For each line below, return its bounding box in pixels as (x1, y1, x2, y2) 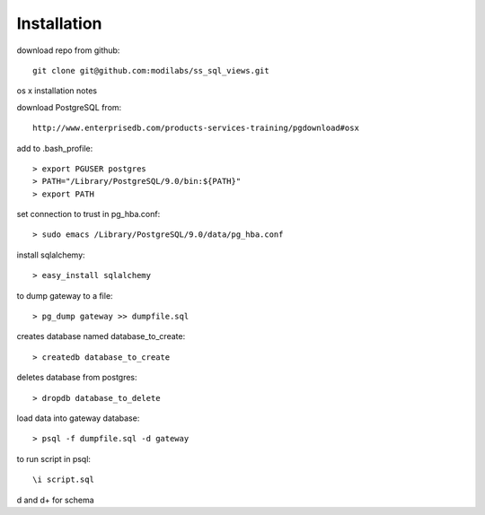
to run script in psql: (16, 453, 92, 464)
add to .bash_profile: (16, 143, 93, 153)
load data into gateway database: (16, 413, 140, 423)
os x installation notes (16, 85, 98, 96)
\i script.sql (32, 475, 94, 484)
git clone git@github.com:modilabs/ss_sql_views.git (32, 65, 269, 75)
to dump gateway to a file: (16, 290, 113, 301)
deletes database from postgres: (16, 372, 138, 383)
